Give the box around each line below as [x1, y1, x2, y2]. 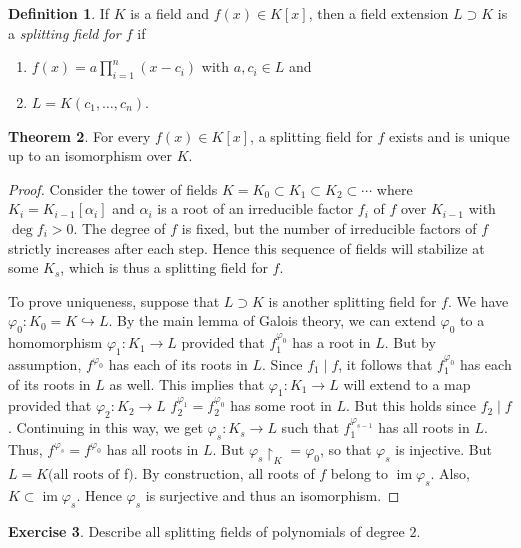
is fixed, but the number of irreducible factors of [181, 217, 477, 238]
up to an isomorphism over [8, 145, 172, 166]
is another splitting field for [268, 290, 437, 311]
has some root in [230, 395, 332, 416]
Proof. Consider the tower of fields [8, 178, 218, 199]
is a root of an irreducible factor [157, 198, 354, 219]
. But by [384, 332, 436, 353]
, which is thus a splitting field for [60, 257, 268, 278]
